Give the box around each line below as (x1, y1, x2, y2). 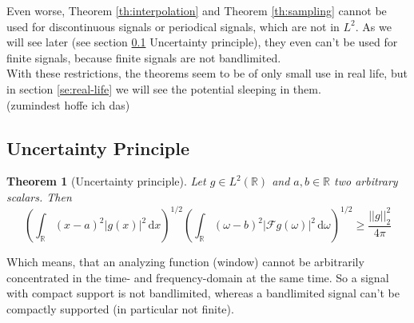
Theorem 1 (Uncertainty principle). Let (6, 173, 206, 189)
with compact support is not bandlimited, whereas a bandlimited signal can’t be (6, 285, 400, 301)
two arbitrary (334, 173, 398, 189)
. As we (355, 18, 392, 34)
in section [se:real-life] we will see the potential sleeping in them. (6, 80, 321, 97)
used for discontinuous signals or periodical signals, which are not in (6, 18, 340, 34)
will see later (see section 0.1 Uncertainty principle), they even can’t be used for (6, 34, 398, 50)
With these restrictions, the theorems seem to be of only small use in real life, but (6, 65, 408, 82)
